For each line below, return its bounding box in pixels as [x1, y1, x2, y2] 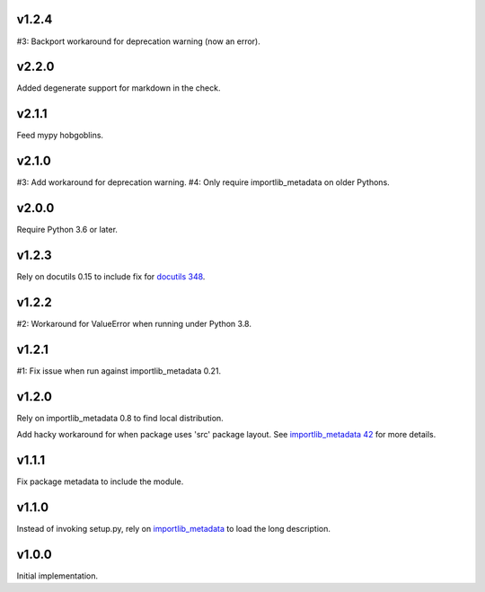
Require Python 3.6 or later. [16, 225, 119, 235]
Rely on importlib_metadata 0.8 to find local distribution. [16, 412, 224, 423]
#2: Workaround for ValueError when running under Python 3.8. [16, 318, 251, 329]
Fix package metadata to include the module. [16, 476, 184, 487]
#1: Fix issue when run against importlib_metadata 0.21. [16, 365, 222, 376]
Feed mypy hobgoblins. [16, 130, 103, 141]
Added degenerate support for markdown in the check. [16, 83, 221, 93]
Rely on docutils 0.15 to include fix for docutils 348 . [16, 271, 206, 282]
